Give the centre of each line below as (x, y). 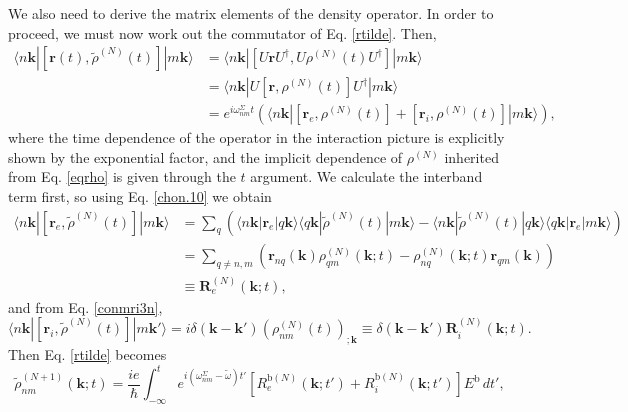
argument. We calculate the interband (366, 176)
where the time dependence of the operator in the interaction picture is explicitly (256, 137)
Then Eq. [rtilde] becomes (87, 353)
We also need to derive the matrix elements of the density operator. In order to (251, 13)
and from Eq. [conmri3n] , (85, 306)
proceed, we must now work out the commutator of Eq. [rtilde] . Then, (222, 32)
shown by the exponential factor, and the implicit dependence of (205, 156)
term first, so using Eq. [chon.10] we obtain (140, 196)
